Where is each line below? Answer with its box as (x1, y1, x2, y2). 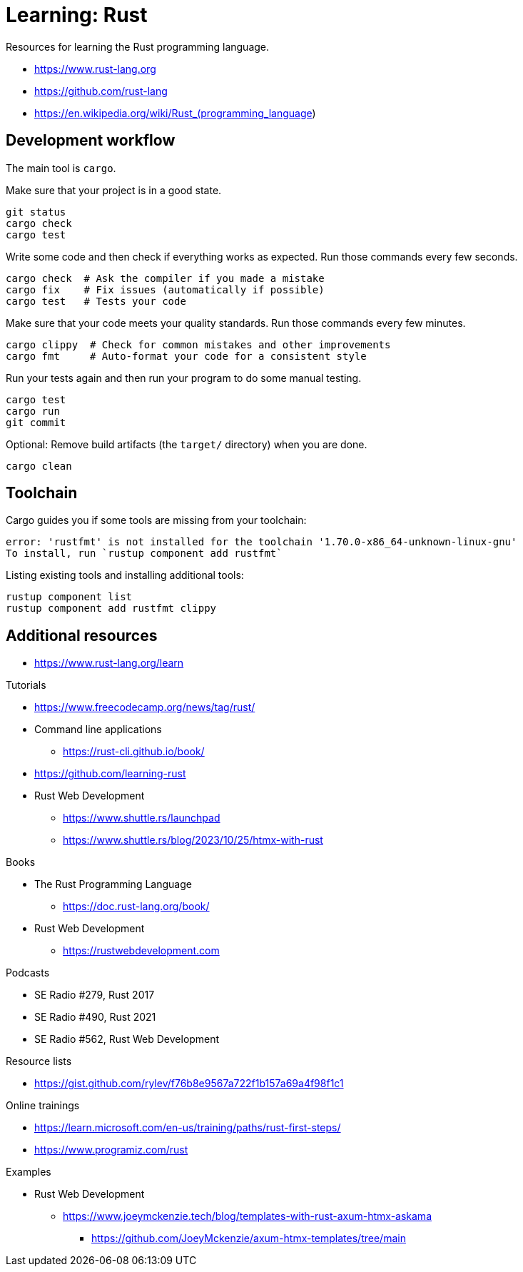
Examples (6, 1166, 51, 1178)
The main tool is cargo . (6, 161, 116, 174)
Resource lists (6, 1055, 72, 1068)
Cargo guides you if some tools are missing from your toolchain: (6, 514, 307, 527)
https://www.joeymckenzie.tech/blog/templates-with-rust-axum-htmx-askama (63, 1210, 432, 1223)
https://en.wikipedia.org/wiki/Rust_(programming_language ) (34, 106, 316, 119)
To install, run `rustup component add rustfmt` (6, 547, 283, 560)
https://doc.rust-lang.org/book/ (63, 900, 210, 913)
